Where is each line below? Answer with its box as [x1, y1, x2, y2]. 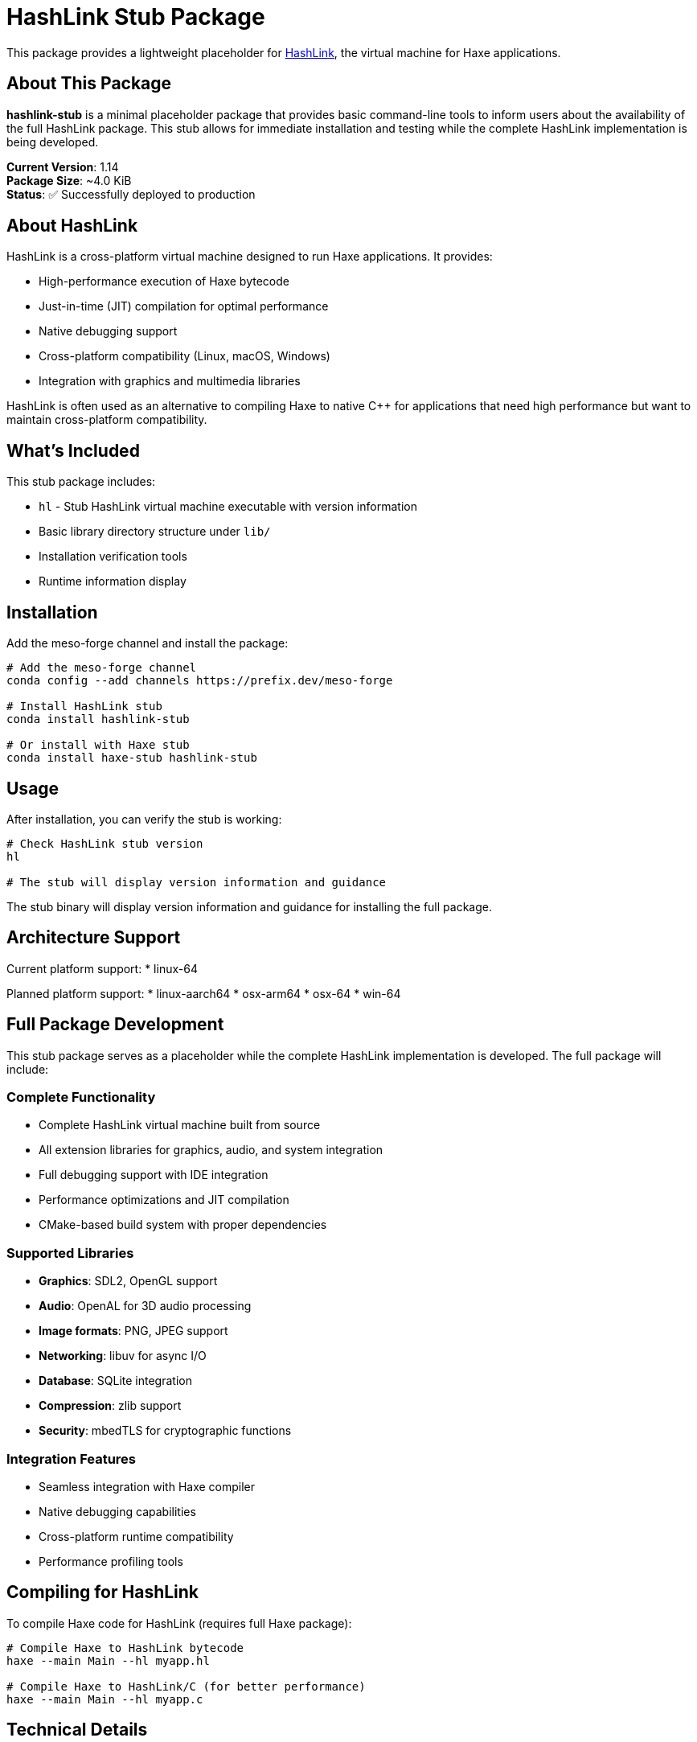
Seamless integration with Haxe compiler [39, 1479, 256, 1493]
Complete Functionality [6, 1089, 156, 1106]
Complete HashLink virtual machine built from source [39, 1118, 321, 1132]
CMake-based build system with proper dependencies [39, 1218, 327, 1232]
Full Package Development [6, 1014, 224, 1035]
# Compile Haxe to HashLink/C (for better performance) [6, 1679, 366, 1693]
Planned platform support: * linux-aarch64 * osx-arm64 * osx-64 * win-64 [6, 986, 401, 1000]
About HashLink [6, 216, 138, 236]
